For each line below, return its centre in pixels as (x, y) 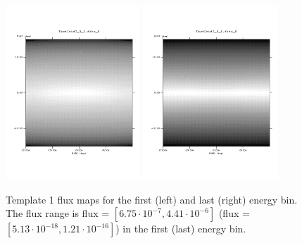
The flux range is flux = (58, 213)
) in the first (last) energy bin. (181, 229)
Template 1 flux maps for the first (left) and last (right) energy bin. (152, 199)
